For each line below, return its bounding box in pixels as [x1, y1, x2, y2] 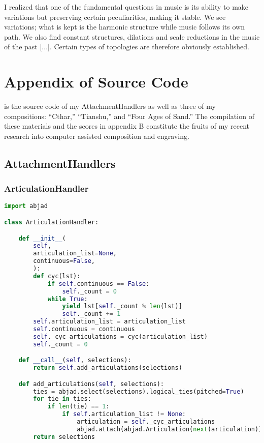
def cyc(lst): [33, 272, 81, 280]
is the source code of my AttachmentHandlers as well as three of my [4, 101, 216, 111]
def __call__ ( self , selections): [18, 357, 131, 364]
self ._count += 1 [62, 310, 121, 318]
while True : [47, 295, 88, 303]
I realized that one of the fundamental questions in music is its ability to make [4, 2, 249, 12]
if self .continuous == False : [47, 280, 150, 287]
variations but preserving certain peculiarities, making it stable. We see [4, 11, 226, 22]
